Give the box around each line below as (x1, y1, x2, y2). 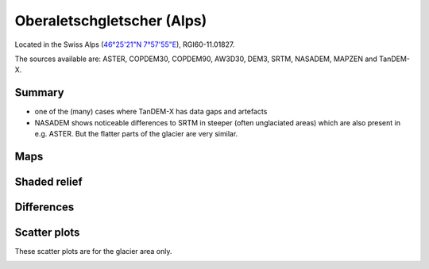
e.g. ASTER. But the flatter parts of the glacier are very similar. (34, 129, 238, 139)
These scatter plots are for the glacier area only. (14, 246, 172, 256)
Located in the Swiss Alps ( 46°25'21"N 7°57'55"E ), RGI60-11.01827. (14, 40, 235, 49)
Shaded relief (14, 175, 83, 188)
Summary (14, 86, 64, 99)
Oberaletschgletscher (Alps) (14, 12, 207, 29)
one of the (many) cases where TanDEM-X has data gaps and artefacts (34, 107, 268, 117)
